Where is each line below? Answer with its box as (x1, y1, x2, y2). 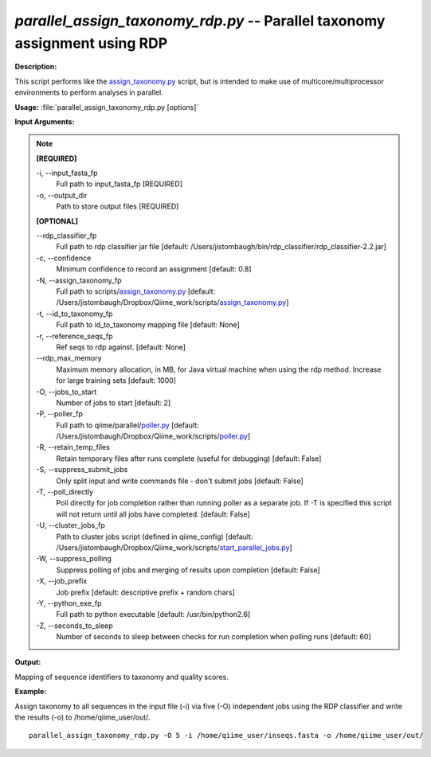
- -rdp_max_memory (36, 353, 102, 363)
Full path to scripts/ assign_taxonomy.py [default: (56, 287, 216, 296)
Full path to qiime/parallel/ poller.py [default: (56, 420, 199, 430)
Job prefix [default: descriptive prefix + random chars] (56, 587, 235, 597)
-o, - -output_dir (36, 190, 88, 200)
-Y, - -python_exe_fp (36, 598, 102, 608)
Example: (14, 687, 47, 697)
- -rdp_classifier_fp (36, 231, 97, 240)
